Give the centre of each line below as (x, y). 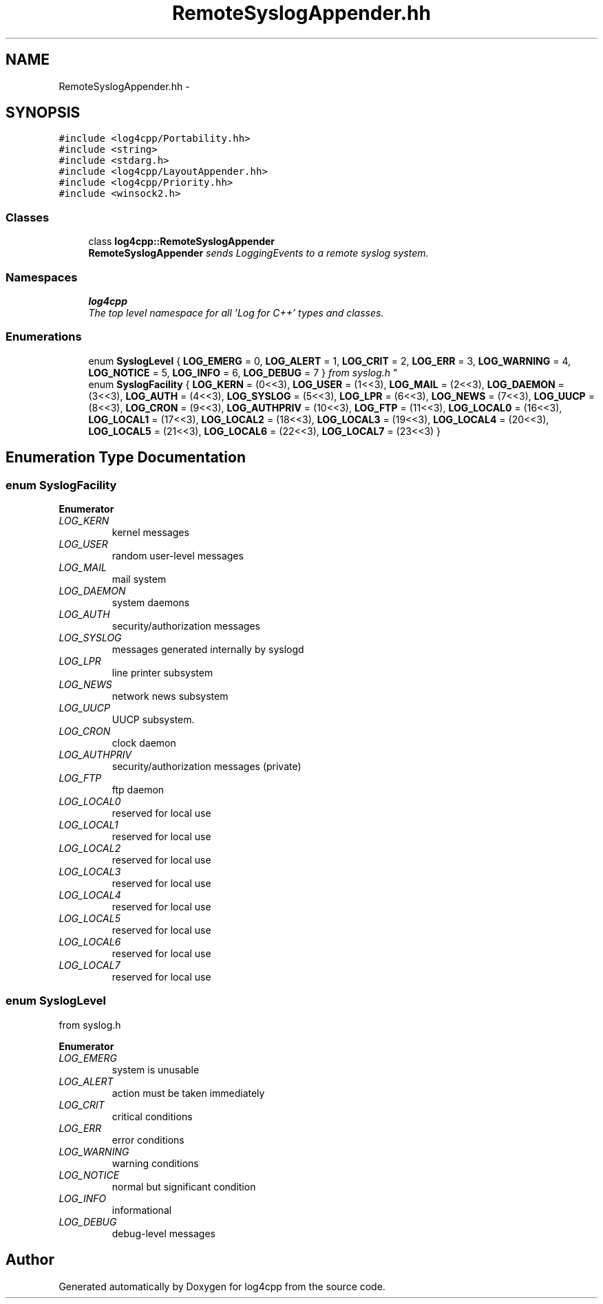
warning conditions (155, 1163)
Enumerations (44, 337)
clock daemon (144, 742)
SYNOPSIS (43, 113)
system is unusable (156, 1069)
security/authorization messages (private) (207, 766)
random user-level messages (178, 555)
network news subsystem (170, 696)
